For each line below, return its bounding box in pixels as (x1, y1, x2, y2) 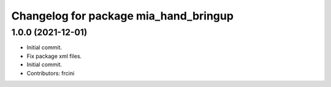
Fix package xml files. (26, 52, 82, 60)
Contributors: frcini (26, 69, 75, 77)
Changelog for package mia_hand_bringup (11, 9, 234, 23)
